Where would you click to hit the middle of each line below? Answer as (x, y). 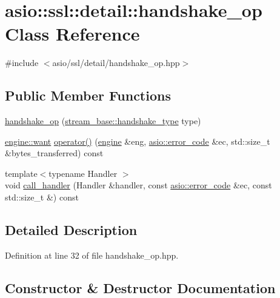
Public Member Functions (88, 95)
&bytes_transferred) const (54, 153)
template (21, 173)
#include (22, 63)
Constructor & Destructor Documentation (140, 287)
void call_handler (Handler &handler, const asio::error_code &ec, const (138, 185)
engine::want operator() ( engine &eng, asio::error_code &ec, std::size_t (138, 141)
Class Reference (72, 34)
